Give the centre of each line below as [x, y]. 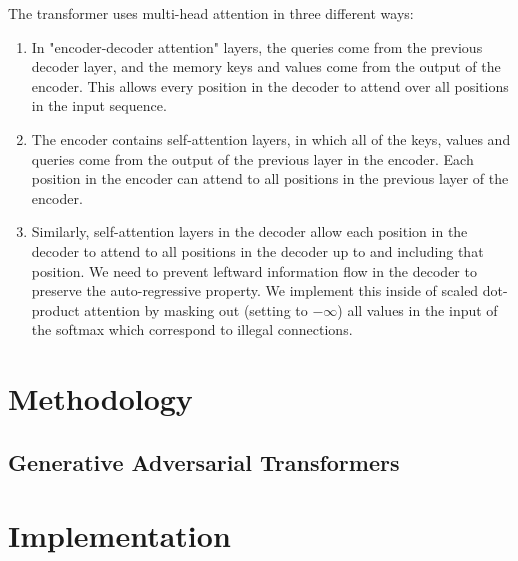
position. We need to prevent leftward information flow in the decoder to [254, 270]
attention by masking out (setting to [196, 309]
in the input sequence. [99, 105]
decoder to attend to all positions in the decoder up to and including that [257, 250]
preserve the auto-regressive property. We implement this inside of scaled [255, 290]
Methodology [100, 398]
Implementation [119, 535]
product [55, 309]
